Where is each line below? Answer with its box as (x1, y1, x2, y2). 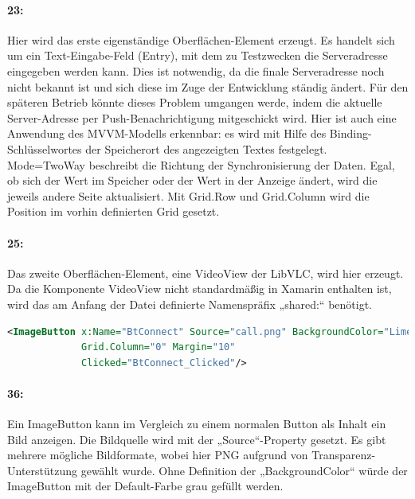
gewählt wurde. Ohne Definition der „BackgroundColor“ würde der (80, 462, 408, 478)
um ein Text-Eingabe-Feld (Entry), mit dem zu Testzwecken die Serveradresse (7, 47, 388, 64)
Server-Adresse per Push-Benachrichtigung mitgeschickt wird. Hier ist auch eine (7, 109, 397, 126)
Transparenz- (311, 446, 376, 463)
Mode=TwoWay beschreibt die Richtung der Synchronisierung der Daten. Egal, (7, 156, 395, 173)
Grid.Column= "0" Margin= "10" (81, 341, 236, 353)
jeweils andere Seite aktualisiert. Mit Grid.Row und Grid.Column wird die (7, 187, 370, 204)
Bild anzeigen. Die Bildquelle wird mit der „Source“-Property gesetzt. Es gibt (7, 431, 386, 447)
